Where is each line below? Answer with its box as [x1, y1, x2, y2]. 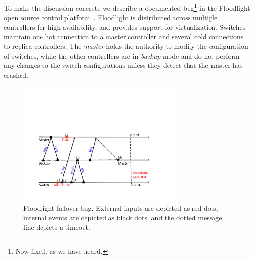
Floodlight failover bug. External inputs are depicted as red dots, [23, 203, 218, 213]
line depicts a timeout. [23, 222, 90, 232]
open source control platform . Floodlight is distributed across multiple [4, 12, 218, 22]
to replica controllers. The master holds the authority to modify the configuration [4, 41, 248, 51]
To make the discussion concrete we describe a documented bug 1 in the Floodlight [4, 1, 250, 13]
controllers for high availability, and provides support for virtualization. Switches [4, 22, 246, 32]
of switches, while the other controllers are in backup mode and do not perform [4, 50, 240, 61]
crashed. [4, 69, 28, 80]
